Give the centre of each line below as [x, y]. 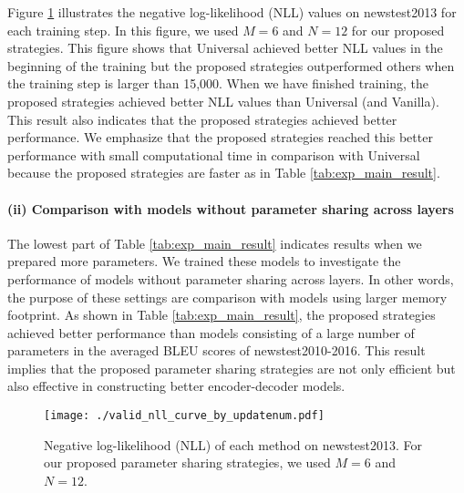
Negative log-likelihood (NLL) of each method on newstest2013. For [233, 444]
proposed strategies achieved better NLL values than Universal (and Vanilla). [223, 101]
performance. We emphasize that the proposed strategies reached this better [220, 137]
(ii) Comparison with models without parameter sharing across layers [231, 208]
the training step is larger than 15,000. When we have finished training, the [218, 83]
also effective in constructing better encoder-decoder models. [176, 386]
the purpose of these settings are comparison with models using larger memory [227, 297]
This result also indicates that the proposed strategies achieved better [202, 119]
